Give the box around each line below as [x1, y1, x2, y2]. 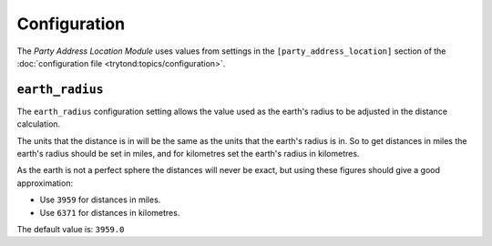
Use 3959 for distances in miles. [39, 194, 161, 205]
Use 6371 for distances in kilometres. [39, 207, 180, 218]
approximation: [16, 178, 73, 189]
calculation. [16, 118, 61, 129]
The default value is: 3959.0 [16, 223, 125, 234]
